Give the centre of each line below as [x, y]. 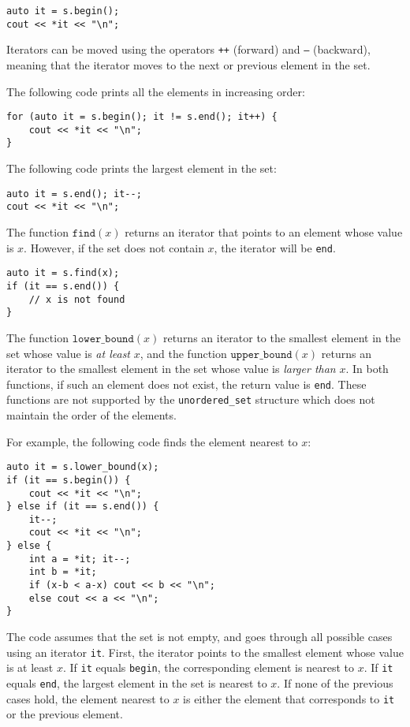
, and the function [183, 353]
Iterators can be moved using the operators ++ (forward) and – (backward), [188, 49]
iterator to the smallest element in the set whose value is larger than [171, 369]
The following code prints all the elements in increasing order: [156, 91]
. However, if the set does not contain [114, 247]
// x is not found [77, 299]
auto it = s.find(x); [63, 273]
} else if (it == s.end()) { [83, 507]
